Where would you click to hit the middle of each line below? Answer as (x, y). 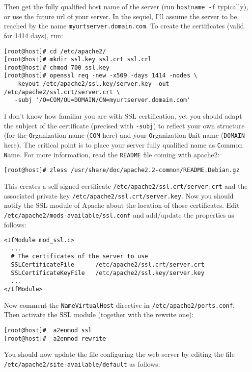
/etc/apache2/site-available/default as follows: (82, 363)
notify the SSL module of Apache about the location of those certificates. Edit (122, 205)
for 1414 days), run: (34, 35)
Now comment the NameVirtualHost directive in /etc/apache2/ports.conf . (120, 305)
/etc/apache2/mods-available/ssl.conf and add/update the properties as (119, 214)
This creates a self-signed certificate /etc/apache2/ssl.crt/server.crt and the (126, 186)
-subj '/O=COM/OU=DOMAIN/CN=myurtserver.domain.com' (102, 100)
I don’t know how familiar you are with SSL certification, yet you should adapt (123, 116)
